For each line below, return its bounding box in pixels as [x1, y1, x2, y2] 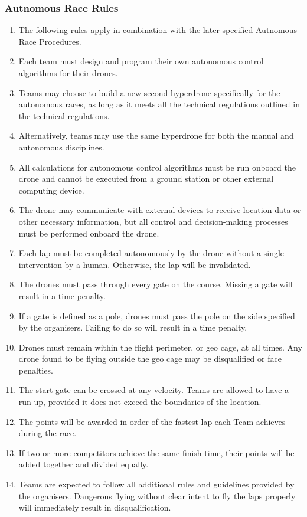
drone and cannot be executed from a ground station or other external [18, 172, 274, 185]
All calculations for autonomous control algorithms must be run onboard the [18, 161, 296, 173]
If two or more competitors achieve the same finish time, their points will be [18, 446, 295, 459]
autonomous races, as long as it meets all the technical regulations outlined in [18, 98, 300, 110]
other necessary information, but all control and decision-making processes [18, 215, 288, 227]
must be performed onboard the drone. [18, 227, 159, 239]
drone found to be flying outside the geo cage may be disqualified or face [18, 352, 282, 365]
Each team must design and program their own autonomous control [18, 55, 264, 67]
